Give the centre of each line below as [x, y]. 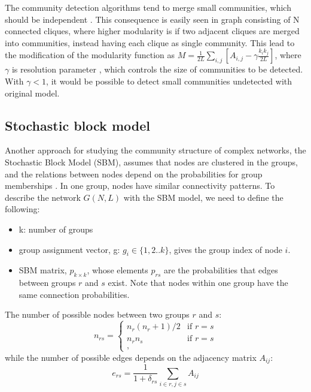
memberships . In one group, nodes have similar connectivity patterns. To [140, 186]
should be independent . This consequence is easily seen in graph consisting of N [152, 19]
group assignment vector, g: [69, 249]
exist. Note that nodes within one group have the [198, 283]
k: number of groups [56, 229]
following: [22, 209]
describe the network [43, 197]
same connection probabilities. [74, 294]
